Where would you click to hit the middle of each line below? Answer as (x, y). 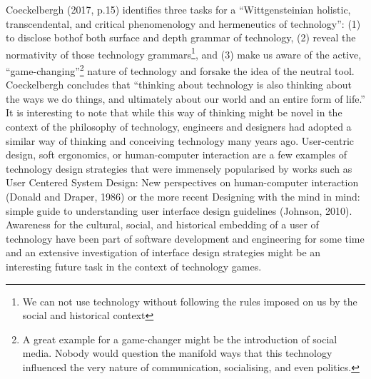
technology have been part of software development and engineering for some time (185, 238)
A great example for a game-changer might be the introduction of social (180, 339)
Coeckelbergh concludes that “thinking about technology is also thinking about (179, 85)
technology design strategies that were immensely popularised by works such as (179, 168)
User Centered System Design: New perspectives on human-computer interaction (182, 182)
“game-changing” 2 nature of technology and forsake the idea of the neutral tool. (180, 70)
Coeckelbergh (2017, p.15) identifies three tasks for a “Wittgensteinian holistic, (178, 9)
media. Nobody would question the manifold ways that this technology (177, 353)
